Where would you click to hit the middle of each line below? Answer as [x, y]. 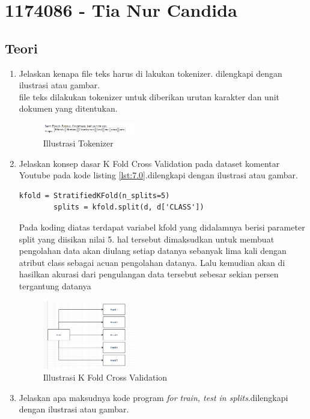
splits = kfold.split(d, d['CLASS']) [129, 207]
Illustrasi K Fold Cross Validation [105, 377]
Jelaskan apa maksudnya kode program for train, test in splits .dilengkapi [153, 397]
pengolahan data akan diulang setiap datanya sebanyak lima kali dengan [153, 251]
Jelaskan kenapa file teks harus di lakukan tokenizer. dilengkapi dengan [150, 73]
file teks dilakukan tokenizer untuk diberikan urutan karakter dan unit [149, 96]
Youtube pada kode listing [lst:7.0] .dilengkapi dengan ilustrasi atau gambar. [158, 175]
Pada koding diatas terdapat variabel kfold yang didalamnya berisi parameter [162, 227]
